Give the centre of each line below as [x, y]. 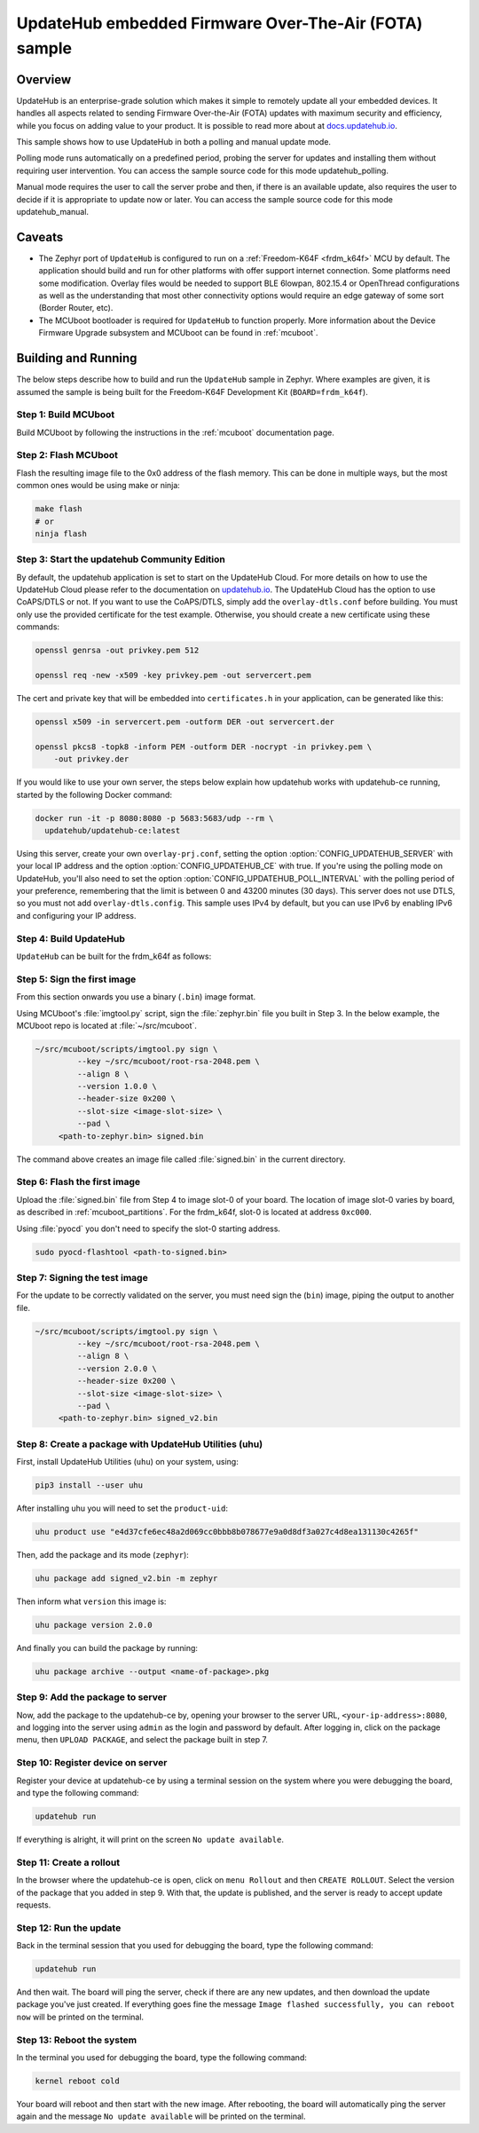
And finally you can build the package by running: [107, 1647]
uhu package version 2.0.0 [94, 1625]
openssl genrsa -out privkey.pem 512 [117, 651]
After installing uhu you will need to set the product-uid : [122, 1508]
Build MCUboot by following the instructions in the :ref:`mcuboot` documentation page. [175, 432]
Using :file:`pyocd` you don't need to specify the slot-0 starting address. [149, 1228]
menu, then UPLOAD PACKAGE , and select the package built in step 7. [142, 1740]
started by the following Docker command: [94, 794]
